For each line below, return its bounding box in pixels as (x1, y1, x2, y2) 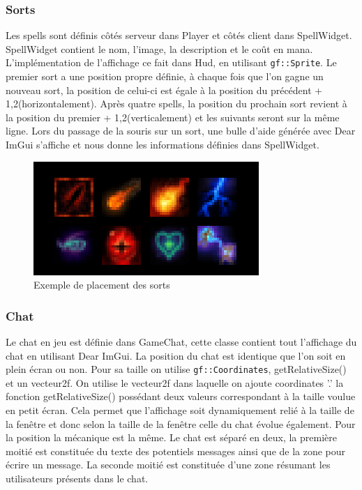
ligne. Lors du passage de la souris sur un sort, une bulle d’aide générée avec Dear (6, 123, 356, 138)
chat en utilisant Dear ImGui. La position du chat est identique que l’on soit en (6, 348, 346, 362)
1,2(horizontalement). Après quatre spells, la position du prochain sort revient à (6, 96, 347, 111)
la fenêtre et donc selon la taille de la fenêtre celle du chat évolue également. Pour (6, 416, 356, 431)
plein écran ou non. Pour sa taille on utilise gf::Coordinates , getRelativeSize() (6, 362, 347, 376)
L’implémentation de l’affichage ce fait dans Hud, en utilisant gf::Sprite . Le (6, 55, 337, 70)
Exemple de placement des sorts (33, 277, 170, 292)
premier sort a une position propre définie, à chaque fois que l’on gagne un (6, 69, 324, 84)
